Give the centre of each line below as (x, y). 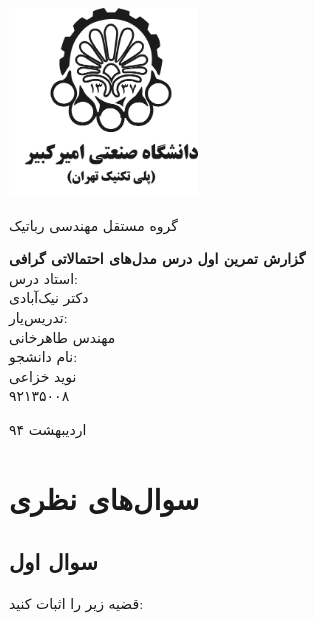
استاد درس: (43, 277)
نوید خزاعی (43, 375)
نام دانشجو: (43, 356)
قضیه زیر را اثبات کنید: (76, 603)
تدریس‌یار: (38, 316)
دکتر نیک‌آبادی (49, 297)
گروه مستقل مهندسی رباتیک (93, 224)
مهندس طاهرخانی (62, 336)
